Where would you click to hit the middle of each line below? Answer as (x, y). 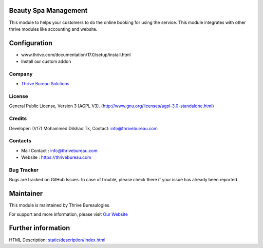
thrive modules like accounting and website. (53, 29)
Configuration (31, 43)
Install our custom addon (46, 61)
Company (21, 74)
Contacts (20, 141)
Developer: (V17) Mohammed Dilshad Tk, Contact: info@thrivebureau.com (83, 128)
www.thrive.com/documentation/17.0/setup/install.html (76, 55)
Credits (18, 118)
